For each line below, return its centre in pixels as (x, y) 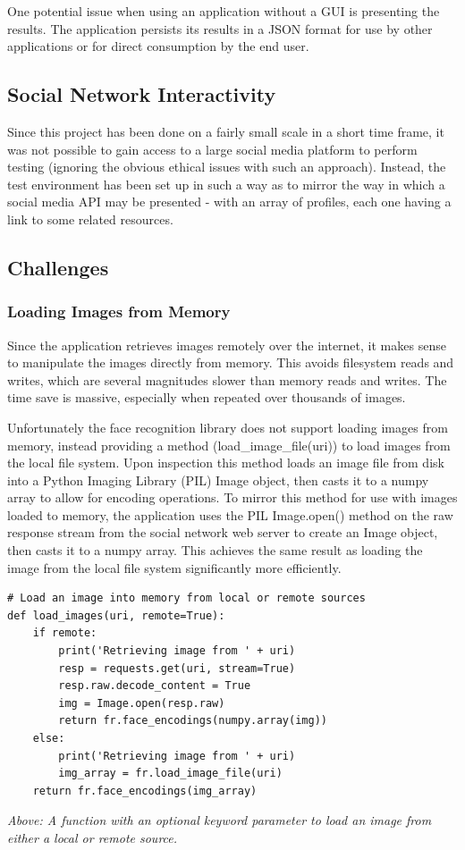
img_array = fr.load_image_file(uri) (170, 774)
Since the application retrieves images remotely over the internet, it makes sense (227, 345)
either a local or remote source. (93, 837)
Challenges (58, 267)
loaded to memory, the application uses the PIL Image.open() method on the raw (230, 514)
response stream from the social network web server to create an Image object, (223, 532)
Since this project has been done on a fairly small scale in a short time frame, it (226, 131)
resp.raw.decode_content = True (155, 686)
